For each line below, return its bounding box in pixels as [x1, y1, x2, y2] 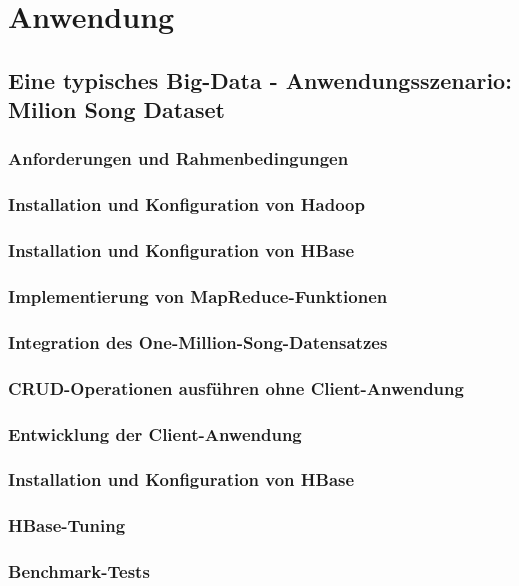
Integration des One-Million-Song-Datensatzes [8, 329, 388, 354]
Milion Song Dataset [8, 94, 225, 125]
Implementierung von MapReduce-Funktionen [8, 284, 388, 308]
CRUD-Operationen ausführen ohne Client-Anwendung [8, 375, 464, 400]
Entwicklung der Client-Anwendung [8, 421, 302, 446]
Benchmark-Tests [8, 559, 150, 584]
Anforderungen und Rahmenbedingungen [8, 146, 349, 171]
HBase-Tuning [8, 513, 126, 538]
